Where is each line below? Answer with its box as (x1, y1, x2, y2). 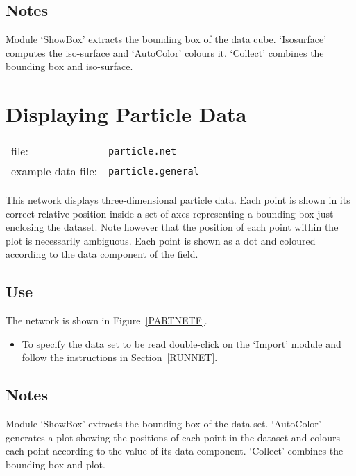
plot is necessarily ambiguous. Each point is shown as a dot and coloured (6, 233, 316, 247)
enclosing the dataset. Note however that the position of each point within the (6, 220, 339, 234)
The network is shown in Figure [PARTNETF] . (6, 313, 207, 328)
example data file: (11, 163, 98, 179)
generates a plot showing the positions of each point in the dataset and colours (6, 430, 340, 444)
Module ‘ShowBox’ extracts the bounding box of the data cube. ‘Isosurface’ (6, 32, 327, 46)
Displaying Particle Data (6, 100, 247, 128)
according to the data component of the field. (6, 247, 198, 261)
